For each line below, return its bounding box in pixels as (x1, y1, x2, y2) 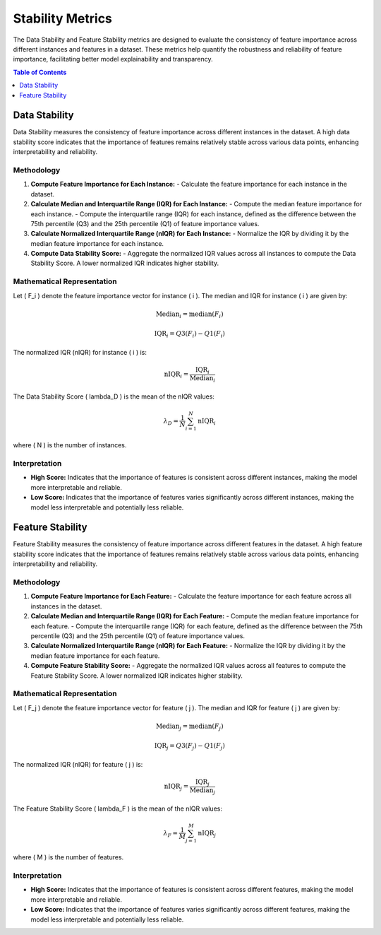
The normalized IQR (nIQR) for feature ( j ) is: (13, 760, 143, 768)
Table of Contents (13, 68, 67, 76)
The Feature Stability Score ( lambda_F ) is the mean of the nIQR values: (13, 804, 222, 813)
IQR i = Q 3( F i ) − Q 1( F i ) (154, 329, 226, 339)
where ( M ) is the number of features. (13, 853, 124, 862)
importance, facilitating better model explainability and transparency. (13, 55, 213, 64)
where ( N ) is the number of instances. (13, 441, 127, 449)
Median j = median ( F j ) (155, 722, 224, 731)
